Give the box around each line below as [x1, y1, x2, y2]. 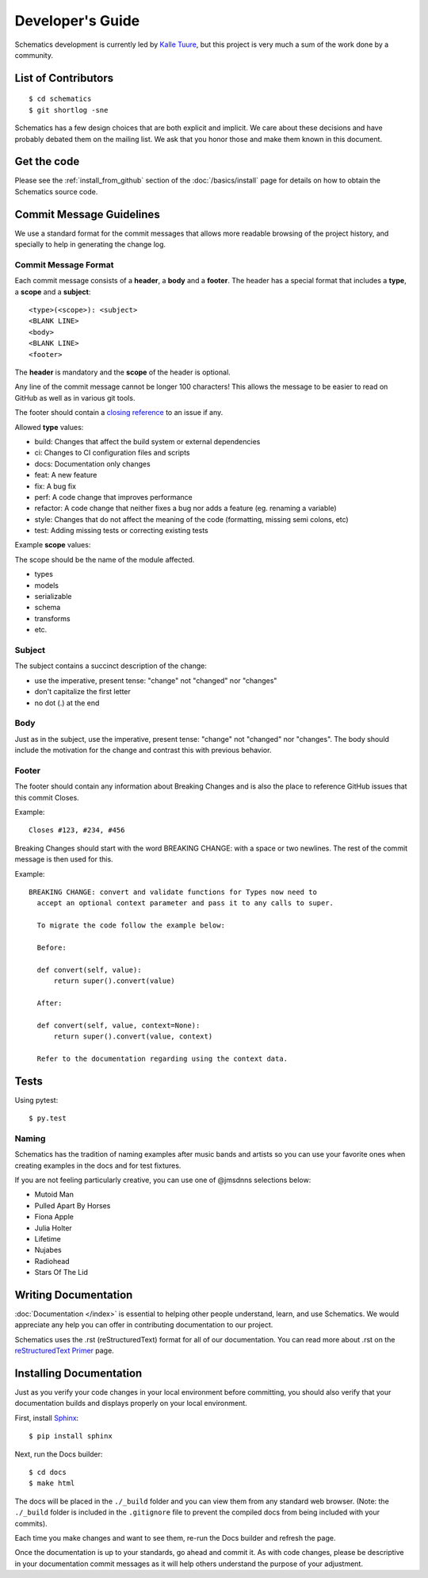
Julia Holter [34, 1223, 73, 1233]
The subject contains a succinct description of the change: [14, 661, 208, 670]
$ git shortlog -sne [29, 106, 109, 114]
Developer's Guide [14, 12, 140, 29]
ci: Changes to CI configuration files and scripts [34, 448, 190, 458]
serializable [34, 592, 72, 601]
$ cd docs [29, 1468, 67, 1477]
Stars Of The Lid [34, 1268, 89, 1277]
